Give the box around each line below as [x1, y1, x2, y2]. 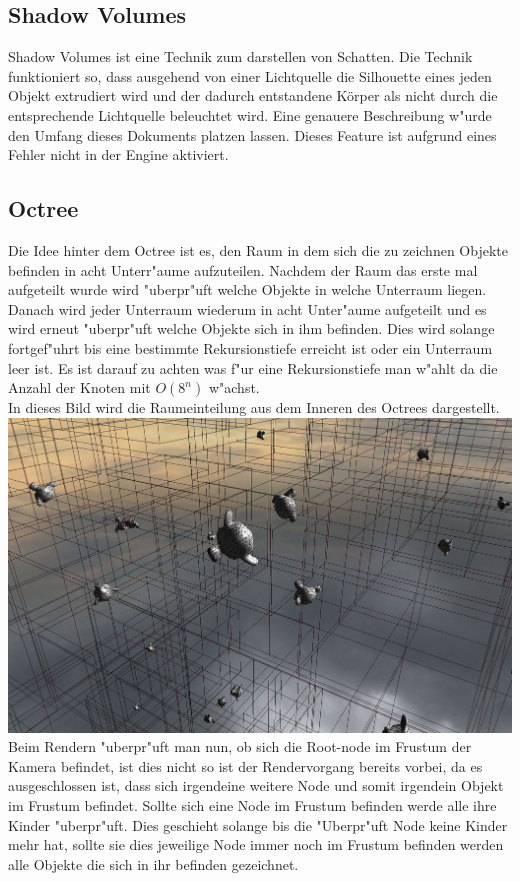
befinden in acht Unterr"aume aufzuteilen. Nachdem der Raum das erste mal [8, 259, 478, 280]
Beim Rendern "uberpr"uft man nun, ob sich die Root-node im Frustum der [8, 736, 472, 757]
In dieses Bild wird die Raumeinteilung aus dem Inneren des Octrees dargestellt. [8, 397, 500, 418]
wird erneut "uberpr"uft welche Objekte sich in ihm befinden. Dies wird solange [8, 318, 495, 339]
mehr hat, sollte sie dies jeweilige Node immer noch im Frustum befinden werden [8, 834, 504, 855]
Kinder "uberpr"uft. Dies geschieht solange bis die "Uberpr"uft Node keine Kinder [8, 814, 508, 835]
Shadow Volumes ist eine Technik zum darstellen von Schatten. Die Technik [8, 46, 473, 67]
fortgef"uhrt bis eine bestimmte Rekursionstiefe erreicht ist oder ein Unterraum [8, 337, 493, 358]
